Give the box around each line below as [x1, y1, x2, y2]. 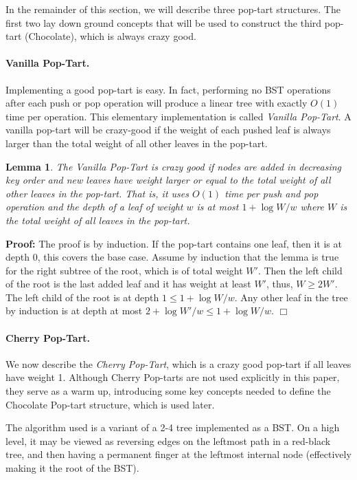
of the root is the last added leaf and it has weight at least [5, 276, 251, 291]
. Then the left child [257, 263, 343, 277]
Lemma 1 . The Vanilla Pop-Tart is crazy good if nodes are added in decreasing [5, 159, 342, 173]
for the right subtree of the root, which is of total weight [5, 263, 243, 277]
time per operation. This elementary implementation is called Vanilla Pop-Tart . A [5, 109, 352, 123]
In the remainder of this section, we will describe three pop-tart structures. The [5, 2, 341, 16]
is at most [196, 199, 239, 214]
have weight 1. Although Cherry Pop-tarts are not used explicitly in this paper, [5, 370, 340, 384]
